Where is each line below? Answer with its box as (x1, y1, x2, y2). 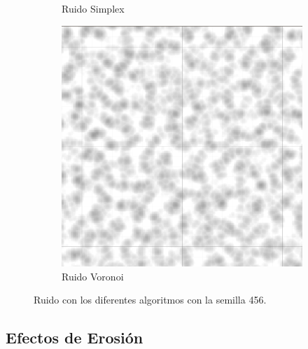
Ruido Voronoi (62, 269, 124, 283)
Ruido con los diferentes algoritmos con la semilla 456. (34, 292, 267, 307)
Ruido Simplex (62, 1, 125, 15)
